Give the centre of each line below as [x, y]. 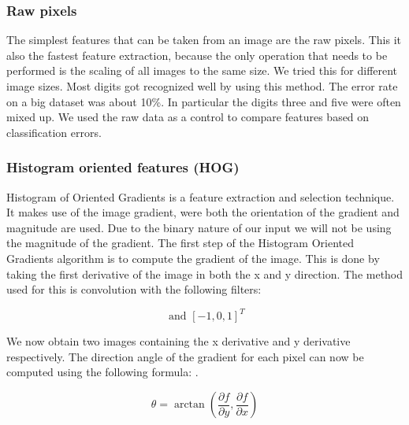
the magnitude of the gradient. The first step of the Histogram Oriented [180, 243]
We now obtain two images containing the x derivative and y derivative [178, 341]
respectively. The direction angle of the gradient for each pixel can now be [185, 356]
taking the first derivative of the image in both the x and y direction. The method [205, 273]
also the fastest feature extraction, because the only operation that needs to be [197, 55]
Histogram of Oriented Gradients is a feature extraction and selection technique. [201, 196]
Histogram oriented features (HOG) [123, 167]
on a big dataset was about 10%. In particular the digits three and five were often [204, 101]
